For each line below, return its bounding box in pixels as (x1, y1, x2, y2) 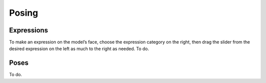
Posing (9, 7, 38, 18)
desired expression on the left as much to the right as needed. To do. (9, 46, 149, 52)
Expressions (9, 26, 48, 34)
